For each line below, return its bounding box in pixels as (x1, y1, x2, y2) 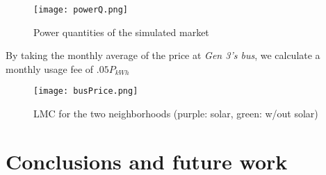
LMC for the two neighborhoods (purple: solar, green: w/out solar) (33, 106, 318, 121)
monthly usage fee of (6, 61, 94, 76)
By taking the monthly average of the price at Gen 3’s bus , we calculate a (6, 48, 320, 62)
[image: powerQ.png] (33, 5, 129, 15)
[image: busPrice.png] (33, 86, 138, 97)
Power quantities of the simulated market (33, 24, 209, 39)
